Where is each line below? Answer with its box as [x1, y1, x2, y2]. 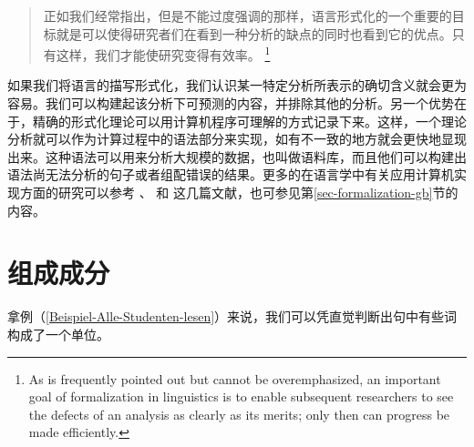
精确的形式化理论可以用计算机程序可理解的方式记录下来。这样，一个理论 [32, 111, 467, 130]
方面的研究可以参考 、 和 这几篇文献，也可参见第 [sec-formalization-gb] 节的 [19, 183, 459, 201]
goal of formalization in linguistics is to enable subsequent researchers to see [28, 387, 454, 406]
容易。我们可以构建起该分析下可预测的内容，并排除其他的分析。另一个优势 [7, 94, 454, 113]
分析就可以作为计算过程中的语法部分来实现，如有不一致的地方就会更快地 [7, 129, 441, 148]
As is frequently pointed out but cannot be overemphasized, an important [28, 369, 441, 388]
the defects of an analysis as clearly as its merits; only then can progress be [28, 404, 450, 423]
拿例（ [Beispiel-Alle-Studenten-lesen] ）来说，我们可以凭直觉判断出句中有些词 [7, 307, 458, 326]
